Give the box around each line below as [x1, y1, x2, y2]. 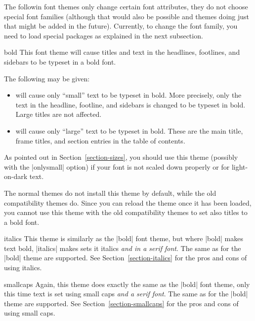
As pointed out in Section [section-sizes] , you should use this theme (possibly [4, 152, 238, 162]
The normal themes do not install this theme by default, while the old [4, 187, 216, 198]
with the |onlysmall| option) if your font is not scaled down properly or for [4, 161, 230, 172]
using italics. [4, 262, 42, 273]
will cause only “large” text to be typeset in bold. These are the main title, [15, 125, 243, 136]
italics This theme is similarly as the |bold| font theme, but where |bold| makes [4, 233, 243, 244]
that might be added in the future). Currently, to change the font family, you [4, 21, 238, 31]
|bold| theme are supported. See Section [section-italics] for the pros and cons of [4, 252, 247, 263]
